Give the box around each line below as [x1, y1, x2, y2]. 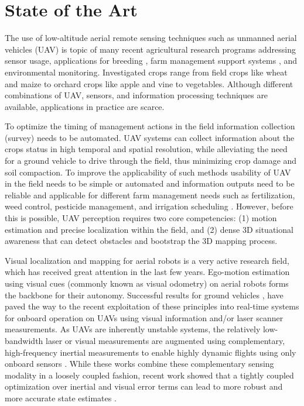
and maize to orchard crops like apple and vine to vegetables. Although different [5, 77, 293, 90]
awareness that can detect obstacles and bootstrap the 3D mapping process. [5, 235, 278, 247]
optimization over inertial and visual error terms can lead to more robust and [5, 380, 283, 393]
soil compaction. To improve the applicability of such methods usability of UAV [5, 166, 291, 178]
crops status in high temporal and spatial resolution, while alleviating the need [5, 143, 288, 155]
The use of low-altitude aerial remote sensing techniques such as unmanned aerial [5, 32, 297, 44]
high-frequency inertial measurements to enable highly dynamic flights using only [5, 346, 296, 358]
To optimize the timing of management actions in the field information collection [5, 120, 295, 132]
